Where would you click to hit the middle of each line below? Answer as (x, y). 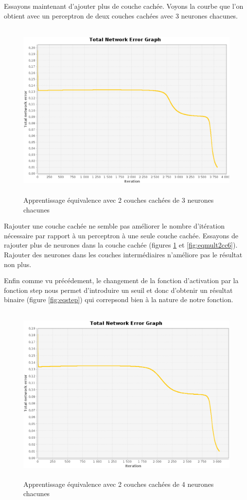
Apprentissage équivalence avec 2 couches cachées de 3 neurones (119, 200)
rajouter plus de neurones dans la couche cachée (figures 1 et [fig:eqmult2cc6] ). (121, 245)
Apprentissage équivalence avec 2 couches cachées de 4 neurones (119, 484)
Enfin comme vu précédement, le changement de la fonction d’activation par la (121, 280)
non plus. (18, 264)
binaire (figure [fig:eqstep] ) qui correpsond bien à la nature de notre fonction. (119, 299)
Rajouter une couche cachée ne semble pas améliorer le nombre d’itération (114, 226)
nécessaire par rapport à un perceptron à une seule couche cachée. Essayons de (121, 235)
